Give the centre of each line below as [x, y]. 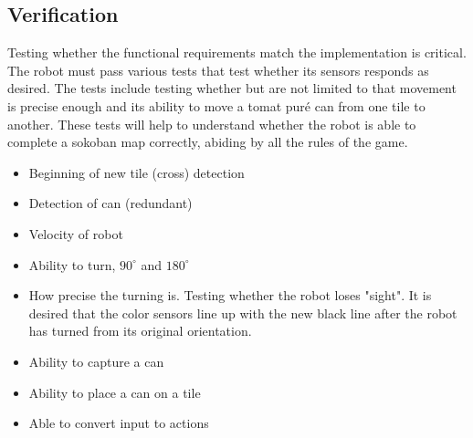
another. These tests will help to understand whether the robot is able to [212, 124]
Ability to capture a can [96, 361]
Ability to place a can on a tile [115, 392]
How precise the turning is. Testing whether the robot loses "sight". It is [230, 295]
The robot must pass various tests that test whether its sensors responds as [218, 70]
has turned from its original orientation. [140, 331]
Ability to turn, [72, 264]
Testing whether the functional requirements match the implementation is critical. [237, 52]
